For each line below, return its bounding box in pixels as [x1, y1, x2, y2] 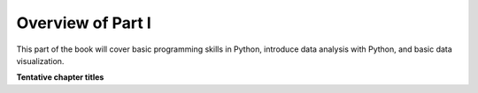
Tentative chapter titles [16, 72, 104, 82]
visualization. [16, 55, 65, 66]
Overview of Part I [16, 13, 152, 32]
